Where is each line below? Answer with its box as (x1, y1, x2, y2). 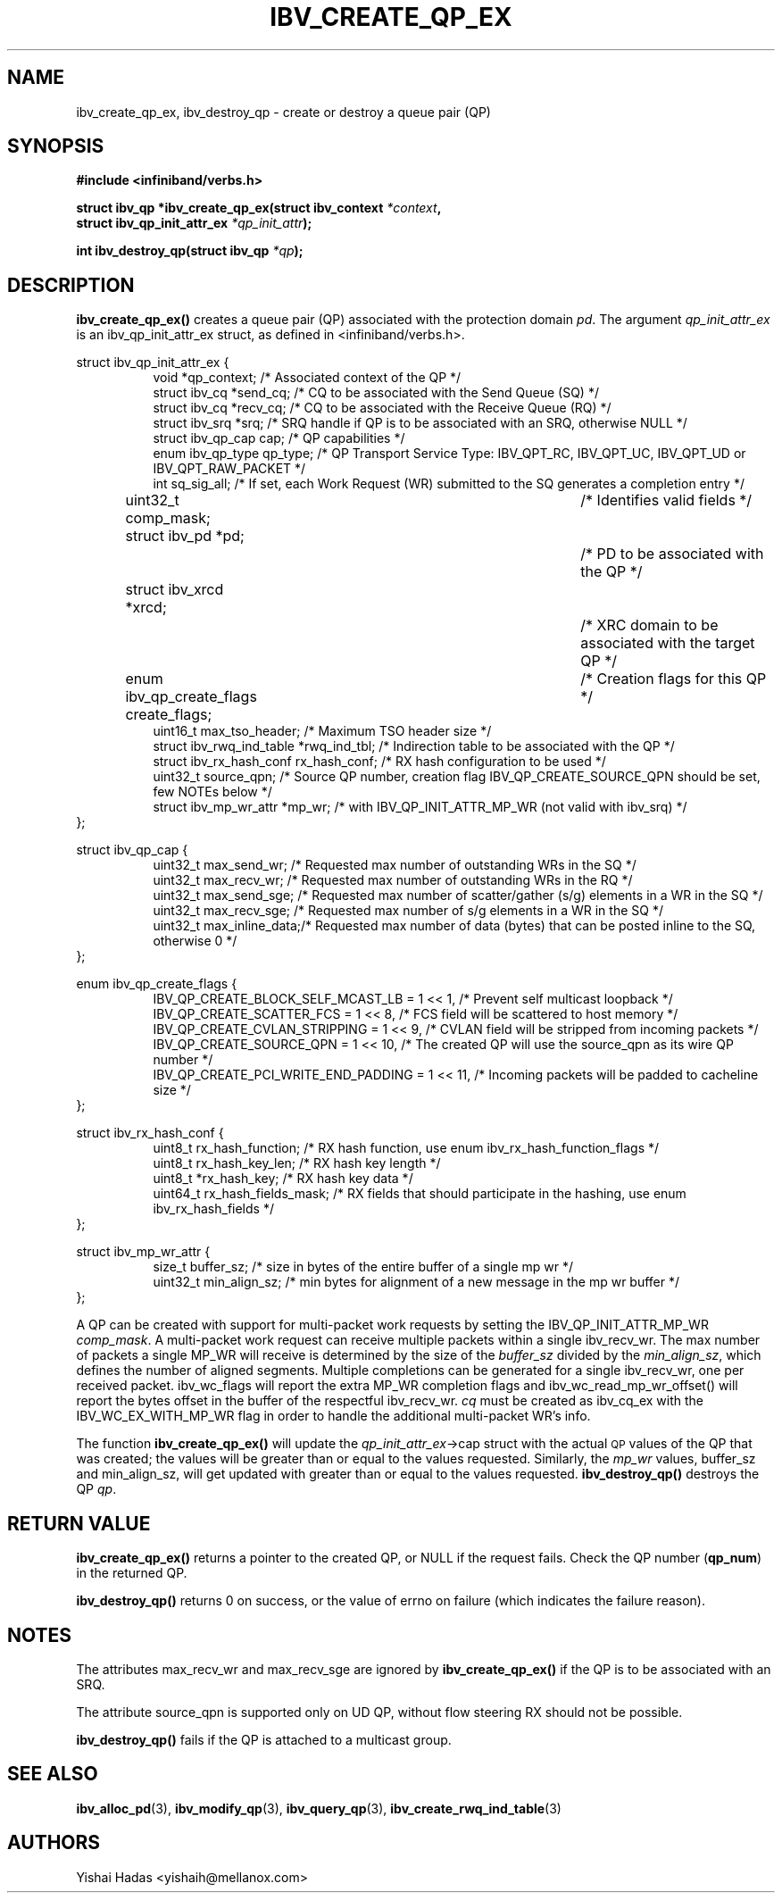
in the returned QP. (76, 1565, 187, 1581)
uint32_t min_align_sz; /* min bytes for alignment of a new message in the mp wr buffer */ (153, 1274, 680, 1290)
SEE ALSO (7, 1762, 98, 1786)
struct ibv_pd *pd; (125, 527, 245, 546)
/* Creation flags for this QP (580, 670, 767, 688)
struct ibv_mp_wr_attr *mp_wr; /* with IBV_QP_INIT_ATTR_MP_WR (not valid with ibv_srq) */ (153, 799, 687, 815)
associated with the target (580, 634, 755, 653)
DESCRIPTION (7, 273, 135, 296)
